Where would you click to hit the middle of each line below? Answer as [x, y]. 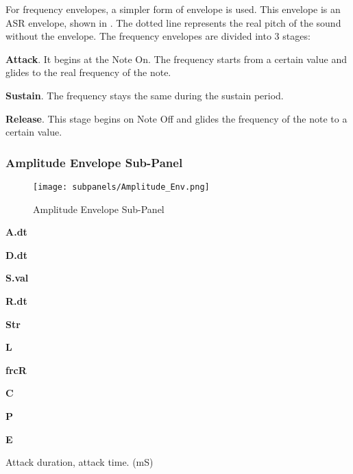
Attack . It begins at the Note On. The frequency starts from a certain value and [176, 59]
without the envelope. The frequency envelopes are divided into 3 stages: [158, 36]
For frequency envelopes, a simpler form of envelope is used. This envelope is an [173, 9]
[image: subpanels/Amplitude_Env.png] [121, 187]
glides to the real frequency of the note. [88, 72]
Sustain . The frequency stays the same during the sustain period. [145, 95]
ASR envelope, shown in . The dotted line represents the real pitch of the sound [173, 22]
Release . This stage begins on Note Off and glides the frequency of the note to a [176, 118]
